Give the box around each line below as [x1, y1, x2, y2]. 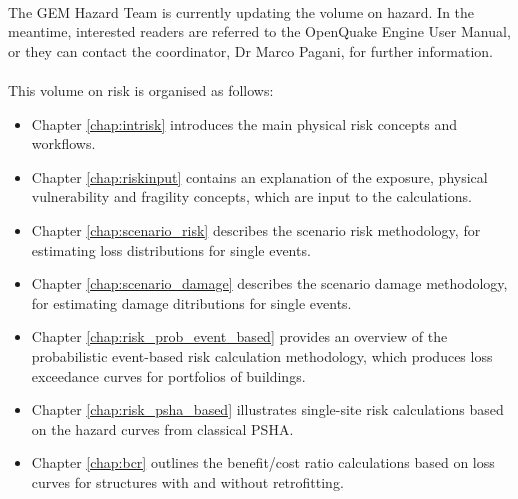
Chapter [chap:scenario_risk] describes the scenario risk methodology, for [31, 219, 481, 240]
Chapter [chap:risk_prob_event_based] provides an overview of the [31, 326, 448, 347]
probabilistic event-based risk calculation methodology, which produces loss [31, 345, 493, 366]
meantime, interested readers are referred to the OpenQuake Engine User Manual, [8, 21, 511, 42]
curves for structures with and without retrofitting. [31, 471, 344, 492]
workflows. [31, 133, 96, 154]
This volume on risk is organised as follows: [8, 79, 274, 100]
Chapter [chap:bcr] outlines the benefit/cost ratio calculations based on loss [31, 452, 495, 473]
